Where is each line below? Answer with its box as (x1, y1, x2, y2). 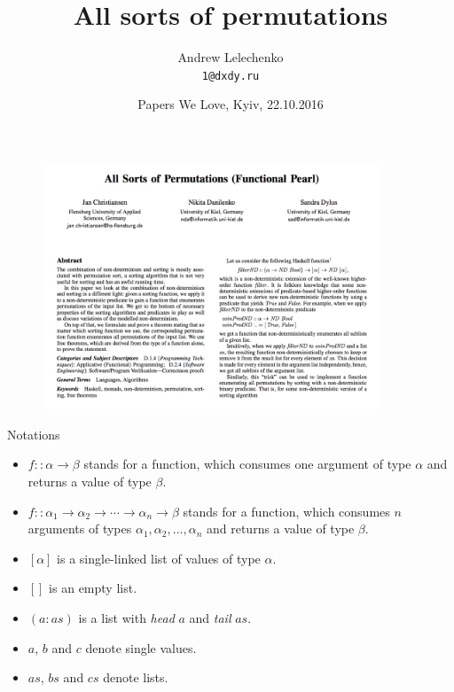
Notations (7, 424, 60, 443)
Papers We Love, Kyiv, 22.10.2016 (137, 95, 324, 113)
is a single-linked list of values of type (57, 548, 261, 567)
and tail (189, 608, 231, 626)
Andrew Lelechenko (177, 48, 284, 66)
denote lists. (103, 668, 168, 687)
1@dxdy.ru (201, 69, 260, 82)
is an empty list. (49, 579, 137, 597)
